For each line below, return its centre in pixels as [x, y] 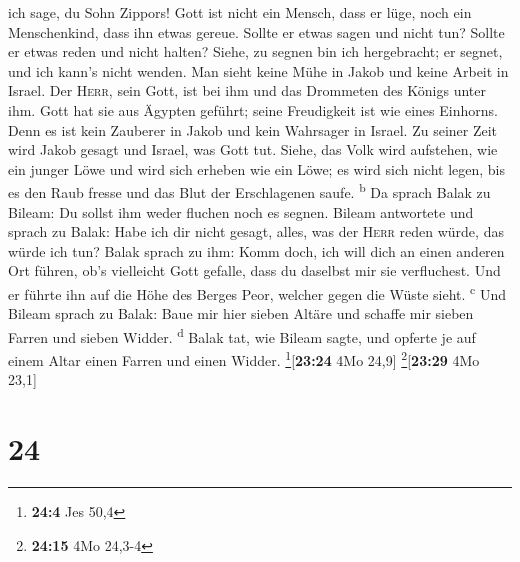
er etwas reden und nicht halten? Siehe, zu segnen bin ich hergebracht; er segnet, [255, 51]
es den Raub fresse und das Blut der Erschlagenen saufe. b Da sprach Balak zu [249, 190]
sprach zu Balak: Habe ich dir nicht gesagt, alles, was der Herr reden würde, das [256, 231]
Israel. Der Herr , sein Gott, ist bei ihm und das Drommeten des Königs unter [247, 90]
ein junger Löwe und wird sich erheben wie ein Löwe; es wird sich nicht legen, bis [257, 168]
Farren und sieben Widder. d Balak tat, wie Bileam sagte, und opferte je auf [242, 335]
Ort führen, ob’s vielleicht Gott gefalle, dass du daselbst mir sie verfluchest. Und [254, 270]
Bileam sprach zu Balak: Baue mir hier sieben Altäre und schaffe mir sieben [241, 313]
